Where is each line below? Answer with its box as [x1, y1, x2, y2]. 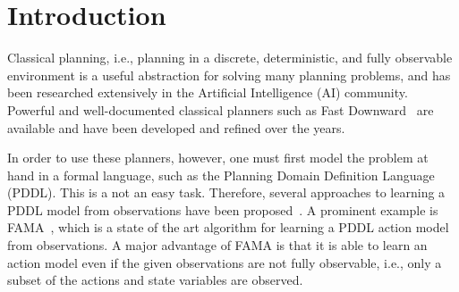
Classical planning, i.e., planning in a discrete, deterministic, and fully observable [7, 48, 453, 67]
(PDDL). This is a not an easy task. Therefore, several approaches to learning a [7, 183, 446, 202]
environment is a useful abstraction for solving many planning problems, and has [7, 65, 451, 84]
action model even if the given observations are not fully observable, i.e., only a [7, 253, 442, 271]
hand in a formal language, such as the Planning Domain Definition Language [7, 165, 435, 184]
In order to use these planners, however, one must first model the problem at [7, 148, 429, 167]
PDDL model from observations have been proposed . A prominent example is [7, 200, 438, 219]
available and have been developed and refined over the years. [7, 118, 345, 137]
